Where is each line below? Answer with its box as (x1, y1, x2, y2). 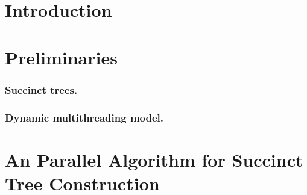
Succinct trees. (5, 82, 78, 97)
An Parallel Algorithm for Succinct (5, 147, 303, 172)
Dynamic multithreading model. (5, 110, 164, 125)
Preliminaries (5, 45, 118, 69)
